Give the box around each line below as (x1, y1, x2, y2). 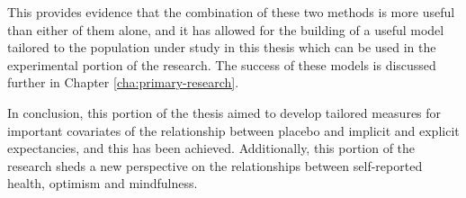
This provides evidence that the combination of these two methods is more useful (7, 3, 455, 21)
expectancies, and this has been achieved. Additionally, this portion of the (7, 139, 416, 157)
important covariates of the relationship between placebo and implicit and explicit (7, 121, 460, 139)
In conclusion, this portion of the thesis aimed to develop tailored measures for (7, 103, 442, 121)
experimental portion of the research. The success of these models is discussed (7, 55, 436, 74)
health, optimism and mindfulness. (7, 174, 198, 193)
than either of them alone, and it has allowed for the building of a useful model (7, 20, 444, 39)
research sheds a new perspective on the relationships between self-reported (7, 156, 423, 175)
